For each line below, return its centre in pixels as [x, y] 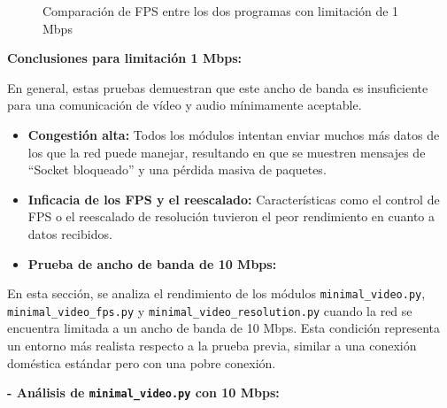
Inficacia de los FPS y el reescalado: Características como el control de [234, 199]
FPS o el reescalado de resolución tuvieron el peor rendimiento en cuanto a [231, 216]
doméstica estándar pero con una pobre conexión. [142, 362]
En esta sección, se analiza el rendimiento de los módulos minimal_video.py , [216, 293]
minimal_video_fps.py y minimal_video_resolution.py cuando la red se [210, 310]
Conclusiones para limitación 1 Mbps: [124, 58]
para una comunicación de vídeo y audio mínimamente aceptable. [185, 105]
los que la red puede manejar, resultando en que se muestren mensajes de [227, 152]
